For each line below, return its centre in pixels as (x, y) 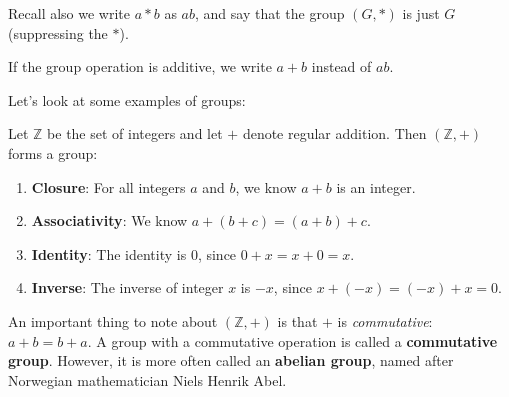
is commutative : (385, 320)
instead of (341, 66)
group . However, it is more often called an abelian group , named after (231, 360)
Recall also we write (69, 13)
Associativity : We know (109, 220)
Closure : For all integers (108, 186)
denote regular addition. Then (334, 133)
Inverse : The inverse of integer (127, 287)
